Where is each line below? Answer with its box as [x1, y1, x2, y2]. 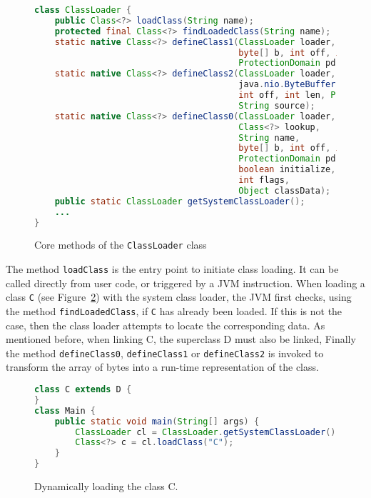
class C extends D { [34, 384, 132, 395]
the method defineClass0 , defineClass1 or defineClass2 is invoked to [6, 345, 324, 360]
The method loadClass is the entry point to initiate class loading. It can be [6, 262, 339, 277]
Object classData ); [238, 185, 331, 196]
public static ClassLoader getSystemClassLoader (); [54, 196, 305, 206]
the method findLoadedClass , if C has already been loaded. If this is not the [6, 303, 342, 318]
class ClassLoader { [34, 5, 132, 15]
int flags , [238, 175, 290, 185]
